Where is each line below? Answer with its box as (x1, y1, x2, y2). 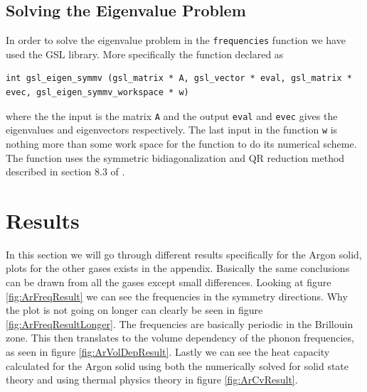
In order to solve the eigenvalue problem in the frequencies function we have (6, 33, 346, 48)
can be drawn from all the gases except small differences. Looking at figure (6, 275, 331, 290)
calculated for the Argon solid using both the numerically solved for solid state (6, 358, 349, 373)
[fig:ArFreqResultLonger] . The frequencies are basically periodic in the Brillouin (6, 316, 353, 331)
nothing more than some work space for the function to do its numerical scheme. (6, 136, 357, 151)
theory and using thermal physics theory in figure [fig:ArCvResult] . (6, 372, 298, 387)
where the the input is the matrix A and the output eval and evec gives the (6, 108, 338, 123)
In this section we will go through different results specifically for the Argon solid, (6, 246, 362, 261)
